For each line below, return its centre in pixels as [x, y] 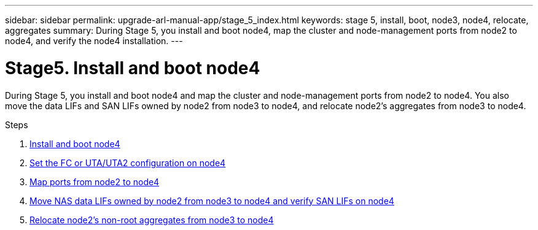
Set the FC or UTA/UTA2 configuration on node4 [128, 163]
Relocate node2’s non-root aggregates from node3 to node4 [152, 220]
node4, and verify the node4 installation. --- [94, 41]
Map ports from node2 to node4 [95, 182]
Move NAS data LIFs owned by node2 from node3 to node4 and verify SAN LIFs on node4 [212, 201]
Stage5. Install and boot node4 [133, 68]
